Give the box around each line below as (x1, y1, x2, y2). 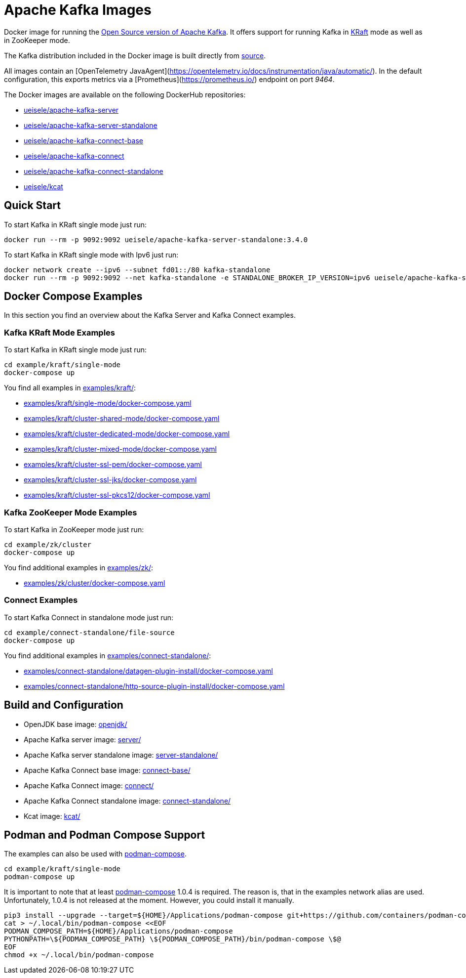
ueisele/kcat (24, 182, 63, 191)
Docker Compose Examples (4, 290, 143, 303)
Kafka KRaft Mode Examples (4, 327, 115, 338)
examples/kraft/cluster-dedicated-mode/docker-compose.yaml (24, 429, 230, 438)
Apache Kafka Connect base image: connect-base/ (24, 765, 191, 774)
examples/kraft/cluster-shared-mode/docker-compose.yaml (24, 414, 220, 423)
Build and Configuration (4, 699, 123, 712)
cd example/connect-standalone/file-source (4, 628, 175, 637)
